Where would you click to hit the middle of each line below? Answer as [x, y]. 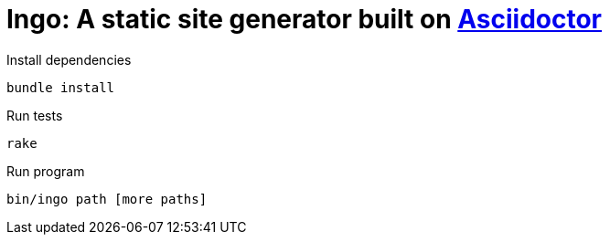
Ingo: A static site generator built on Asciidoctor [305, 19]
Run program [46, 171]
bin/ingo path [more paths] [107, 199]
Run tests [35, 115]
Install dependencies [69, 59]
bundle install [61, 87]
